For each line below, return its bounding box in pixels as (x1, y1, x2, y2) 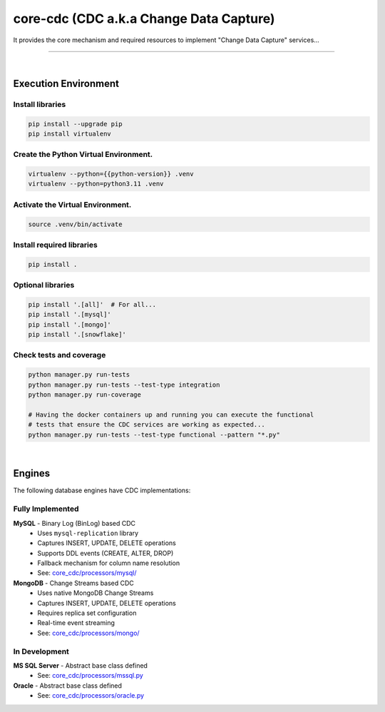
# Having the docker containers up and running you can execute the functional (28, 410, 314, 419)
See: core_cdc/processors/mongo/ (37, 629, 140, 637)
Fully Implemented (13, 504, 79, 514)
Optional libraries (13, 280, 75, 290)
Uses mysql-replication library (37, 529, 139, 537)
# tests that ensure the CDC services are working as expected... (28, 421, 265, 429)
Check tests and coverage (13, 350, 106, 360)
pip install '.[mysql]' (28, 310, 112, 319)
